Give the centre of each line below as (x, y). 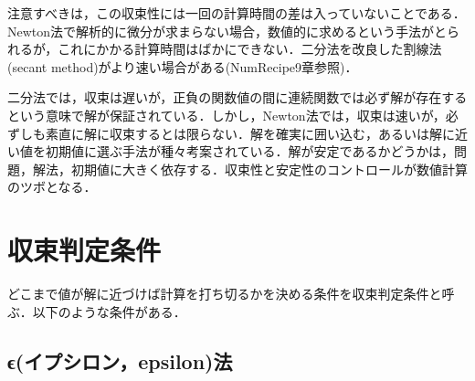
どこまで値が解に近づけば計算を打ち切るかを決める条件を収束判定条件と (225, 294)
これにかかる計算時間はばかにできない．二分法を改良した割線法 (250, 49)
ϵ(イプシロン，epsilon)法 (120, 360)
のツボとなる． (52, 187)
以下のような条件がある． (109, 311)
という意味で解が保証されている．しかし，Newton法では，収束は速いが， (227, 115)
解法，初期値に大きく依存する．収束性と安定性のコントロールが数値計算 (250, 169)
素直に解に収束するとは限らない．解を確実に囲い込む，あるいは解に (250, 133)
